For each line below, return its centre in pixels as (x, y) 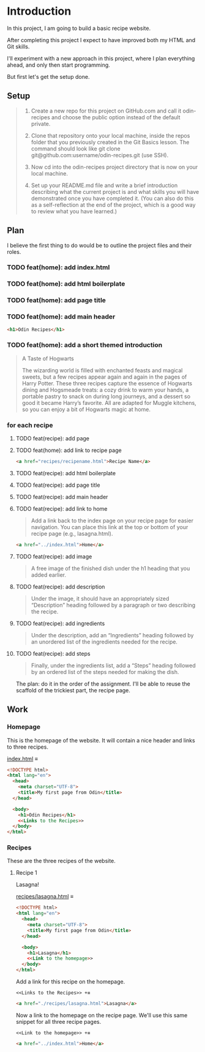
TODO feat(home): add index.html (58, 267)
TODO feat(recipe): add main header (62, 497)
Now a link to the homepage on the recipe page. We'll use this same (102, 1015)
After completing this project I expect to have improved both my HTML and (101, 40)
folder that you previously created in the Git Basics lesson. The (110, 142)
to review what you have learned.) (74, 211)
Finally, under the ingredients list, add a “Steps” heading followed (114, 665)
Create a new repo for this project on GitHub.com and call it (106, 111)
